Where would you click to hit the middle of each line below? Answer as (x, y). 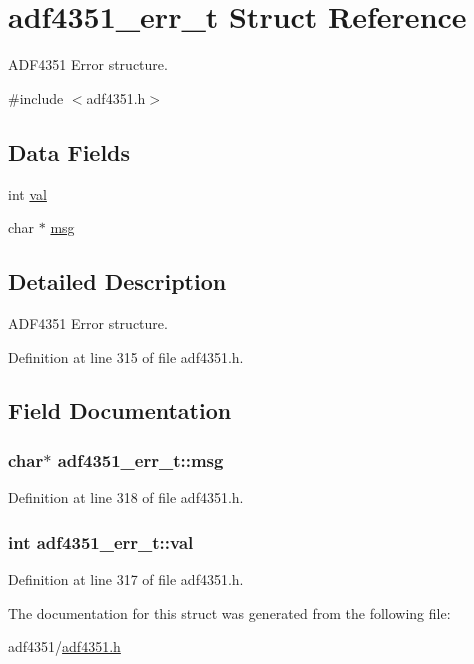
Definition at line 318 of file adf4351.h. (126, 497)
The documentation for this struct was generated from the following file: (229, 612)
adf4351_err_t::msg (140, 459)
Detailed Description (117, 281)
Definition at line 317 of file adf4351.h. (126, 578)
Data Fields (69, 151)
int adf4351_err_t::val (101, 541)
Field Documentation (120, 410)
